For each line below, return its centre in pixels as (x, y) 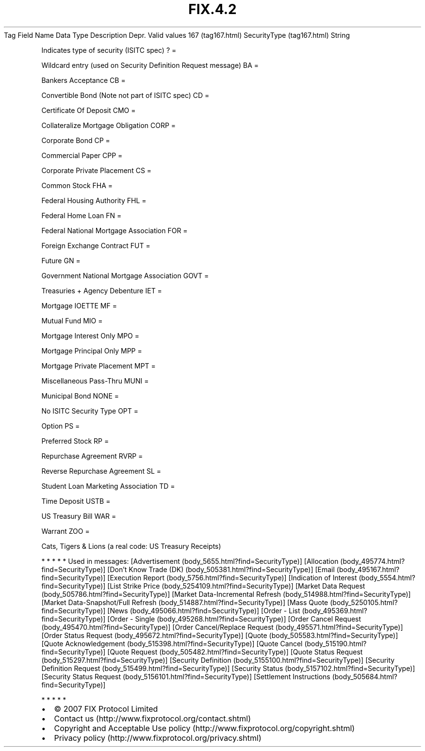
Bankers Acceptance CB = (83, 80)
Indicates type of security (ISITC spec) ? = (109, 50)
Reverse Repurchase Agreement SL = (101, 471)
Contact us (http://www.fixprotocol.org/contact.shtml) (153, 718)
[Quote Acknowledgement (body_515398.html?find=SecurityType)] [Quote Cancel (172, 643)
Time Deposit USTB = (76, 501)
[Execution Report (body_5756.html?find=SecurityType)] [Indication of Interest (232, 577)
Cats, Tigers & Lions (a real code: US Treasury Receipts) (131, 546)
